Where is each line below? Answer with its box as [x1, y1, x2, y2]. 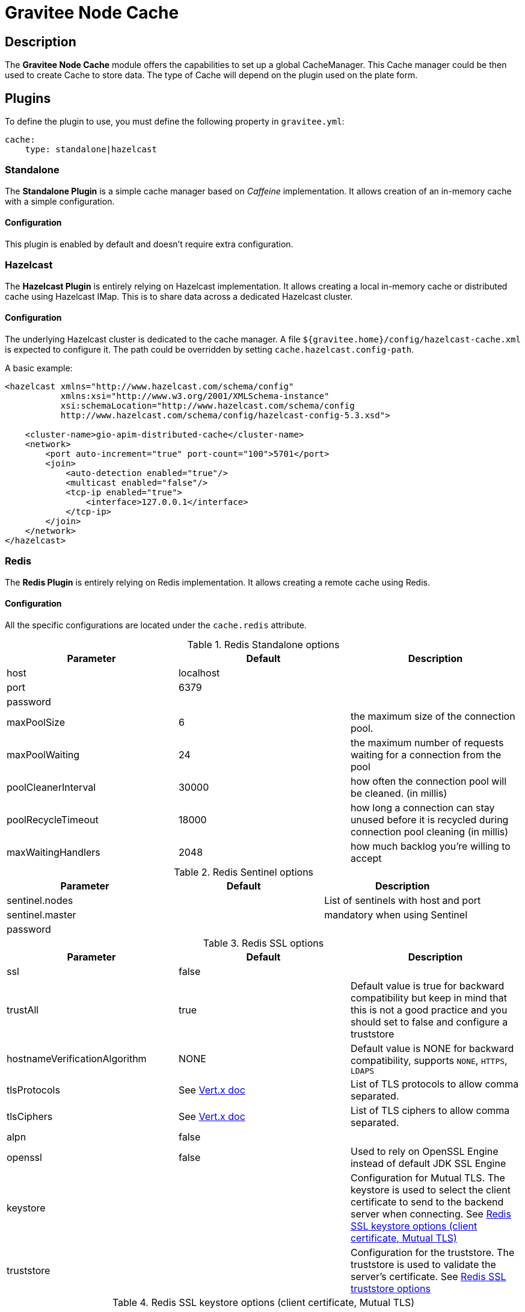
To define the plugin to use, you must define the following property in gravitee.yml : [5, 116, 345, 127]
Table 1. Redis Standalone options [187, 638, 340, 651]
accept [350, 852, 382, 864]
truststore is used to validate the [350, 1258, 496, 1270]
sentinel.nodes [7, 894, 73, 906]
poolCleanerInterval [7, 781, 96, 793]
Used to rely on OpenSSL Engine [350, 1145, 499, 1157]
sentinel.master [7, 908, 76, 921]
